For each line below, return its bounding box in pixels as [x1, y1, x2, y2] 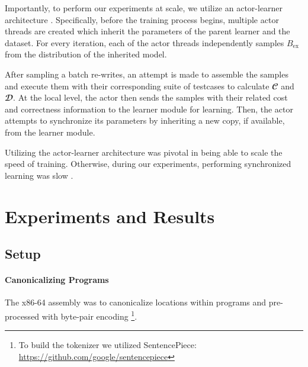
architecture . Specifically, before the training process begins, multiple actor [5, 13, 279, 25]
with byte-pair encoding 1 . [41, 308, 137, 322]
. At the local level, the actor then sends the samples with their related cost [13, 91, 288, 104]
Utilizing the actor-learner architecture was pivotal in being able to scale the [5, 146, 283, 158]
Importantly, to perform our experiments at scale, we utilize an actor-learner [5, 2, 283, 14]
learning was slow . [5, 169, 73, 181]
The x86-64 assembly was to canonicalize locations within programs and [5, 296, 267, 308]
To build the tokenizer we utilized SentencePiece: [18, 339, 197, 351]
